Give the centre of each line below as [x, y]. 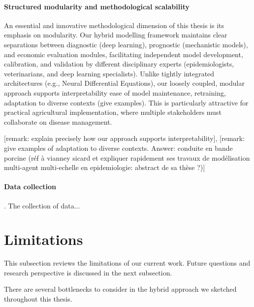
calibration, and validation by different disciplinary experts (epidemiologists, [119, 64]
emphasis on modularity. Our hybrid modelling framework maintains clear [116, 35]
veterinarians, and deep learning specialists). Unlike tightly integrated [109, 73]
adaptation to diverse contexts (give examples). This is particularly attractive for [126, 102]
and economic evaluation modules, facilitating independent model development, [124, 54]
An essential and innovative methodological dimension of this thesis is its [114, 25]
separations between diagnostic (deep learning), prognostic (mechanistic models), [126, 44]
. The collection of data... [42, 205]
